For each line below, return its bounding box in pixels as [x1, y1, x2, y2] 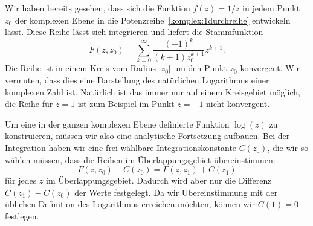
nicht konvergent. [206, 97, 270, 110]
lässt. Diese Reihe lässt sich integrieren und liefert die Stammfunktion [5, 25, 263, 38]
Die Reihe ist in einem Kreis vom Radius [5, 62, 156, 74]
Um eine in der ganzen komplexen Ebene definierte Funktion [5, 117, 230, 130]
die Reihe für [5, 97, 53, 110]
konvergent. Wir [240, 62, 300, 74]
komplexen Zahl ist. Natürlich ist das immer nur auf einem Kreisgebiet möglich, [5, 85, 300, 98]
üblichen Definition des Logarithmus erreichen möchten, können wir [5, 198, 256, 210]
